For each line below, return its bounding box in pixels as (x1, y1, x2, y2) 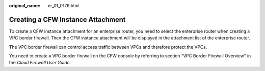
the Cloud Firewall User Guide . (9, 60, 71, 66)
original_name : (9, 3, 41, 8)
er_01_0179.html (48, 3, 79, 8)
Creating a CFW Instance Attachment (9, 15, 126, 24)
